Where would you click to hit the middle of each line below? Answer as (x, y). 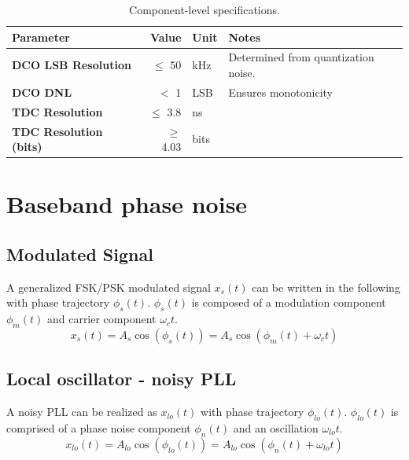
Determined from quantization (301, 57)
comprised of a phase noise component (99, 428)
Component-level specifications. (204, 9)
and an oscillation (276, 428)
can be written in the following (326, 287)
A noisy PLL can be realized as (82, 412)
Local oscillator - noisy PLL (122, 379)
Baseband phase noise (127, 204)
